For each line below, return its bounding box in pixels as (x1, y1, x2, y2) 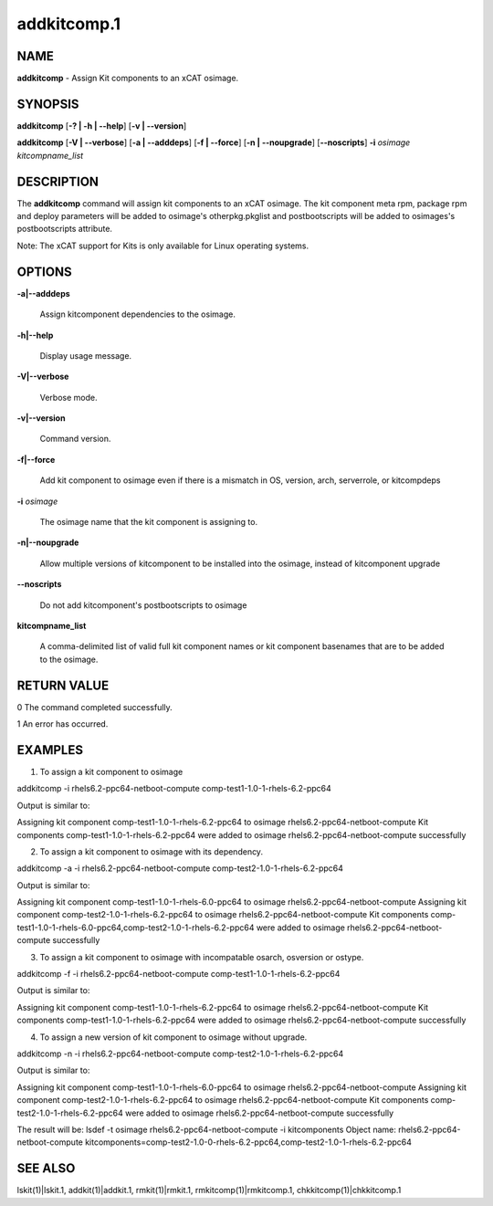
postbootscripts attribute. (16, 224, 113, 235)
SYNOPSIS (16, 96, 79, 111)
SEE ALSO (16, 1160, 76, 1177)
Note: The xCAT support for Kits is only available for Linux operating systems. (16, 240, 309, 251)
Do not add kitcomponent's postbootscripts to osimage (39, 599, 247, 611)
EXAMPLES (16, 742, 84, 758)
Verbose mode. (39, 392, 98, 403)
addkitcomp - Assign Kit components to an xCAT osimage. (16, 73, 239, 84)
